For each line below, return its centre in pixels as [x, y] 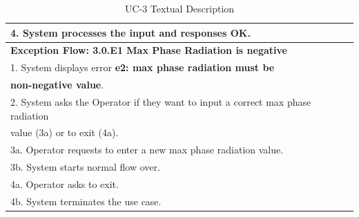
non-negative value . [57, 85]
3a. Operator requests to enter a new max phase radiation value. [147, 150]
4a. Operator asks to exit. [65, 183]
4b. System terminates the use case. [86, 201]
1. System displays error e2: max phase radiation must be [143, 67]
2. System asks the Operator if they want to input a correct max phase [161, 101]
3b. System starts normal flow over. [85, 167]
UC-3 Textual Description [179, 8]
